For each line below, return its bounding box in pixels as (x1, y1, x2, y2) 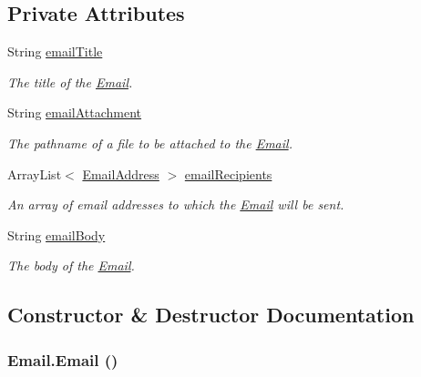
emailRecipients (184, 164, 272, 183)
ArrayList (7, 164, 62, 183)
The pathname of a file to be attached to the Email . (7, 133, 293, 152)
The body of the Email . (7, 256, 135, 275)
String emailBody (7, 225, 106, 244)
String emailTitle (7, 42, 103, 61)
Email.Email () (7, 348, 118, 371)
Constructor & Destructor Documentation (7, 301, 415, 329)
